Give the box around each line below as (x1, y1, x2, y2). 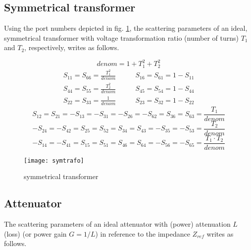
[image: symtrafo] (24, 157, 84, 164)
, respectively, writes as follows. (24, 42, 119, 53)
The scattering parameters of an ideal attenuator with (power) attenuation (4, 219, 231, 229)
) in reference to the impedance (95, 228, 190, 239)
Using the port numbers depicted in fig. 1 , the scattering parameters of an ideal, (4, 23, 248, 33)
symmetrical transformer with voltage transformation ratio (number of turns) (4, 32, 239, 43)
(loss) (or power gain (4, 228, 67, 239)
